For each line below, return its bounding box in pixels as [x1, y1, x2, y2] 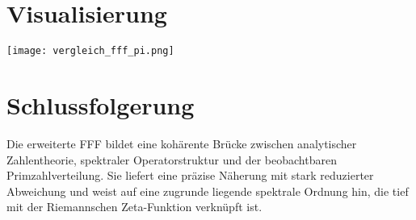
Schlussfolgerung [6, 88, 195, 121]
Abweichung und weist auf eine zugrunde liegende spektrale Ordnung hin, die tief [6, 182, 409, 199]
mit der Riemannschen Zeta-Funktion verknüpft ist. [6, 198, 263, 215]
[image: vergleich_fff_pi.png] [6, 45, 174, 57]
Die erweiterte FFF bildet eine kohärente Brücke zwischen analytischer [6, 135, 357, 152]
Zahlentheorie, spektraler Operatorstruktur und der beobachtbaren [6, 151, 337, 168]
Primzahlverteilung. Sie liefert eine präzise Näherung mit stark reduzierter [6, 167, 374, 184]
